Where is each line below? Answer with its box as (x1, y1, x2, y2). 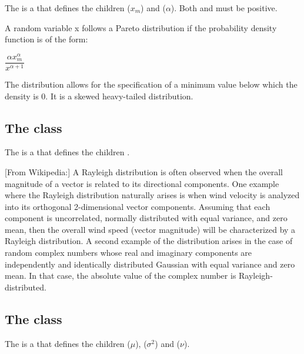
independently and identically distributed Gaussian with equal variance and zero (5, 258, 295, 270)
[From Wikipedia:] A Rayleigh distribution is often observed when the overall (5, 165, 283, 178)
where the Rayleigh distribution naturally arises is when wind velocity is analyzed (5, 189, 300, 201)
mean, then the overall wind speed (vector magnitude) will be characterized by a (5, 223, 296, 235)
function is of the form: (5, 33, 88, 45)
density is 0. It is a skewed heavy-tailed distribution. (5, 89, 193, 102)
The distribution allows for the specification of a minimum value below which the (5, 78, 298, 90)
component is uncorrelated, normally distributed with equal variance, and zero (5, 212, 288, 224)
